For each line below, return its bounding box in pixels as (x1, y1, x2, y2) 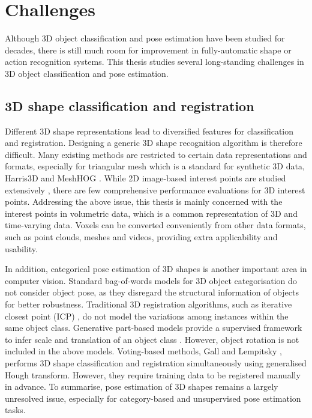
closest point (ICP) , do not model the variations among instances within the (5, 309, 289, 322)
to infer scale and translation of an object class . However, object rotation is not (5, 333, 299, 345)
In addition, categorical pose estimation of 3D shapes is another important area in (5, 262, 307, 275)
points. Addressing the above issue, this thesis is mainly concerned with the (5, 195, 283, 208)
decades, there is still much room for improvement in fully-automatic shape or (5, 43, 292, 56)
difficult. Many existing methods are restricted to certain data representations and (5, 148, 307, 160)
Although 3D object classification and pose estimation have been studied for (5, 32, 285, 44)
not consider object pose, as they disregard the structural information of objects (5, 286, 299, 298)
